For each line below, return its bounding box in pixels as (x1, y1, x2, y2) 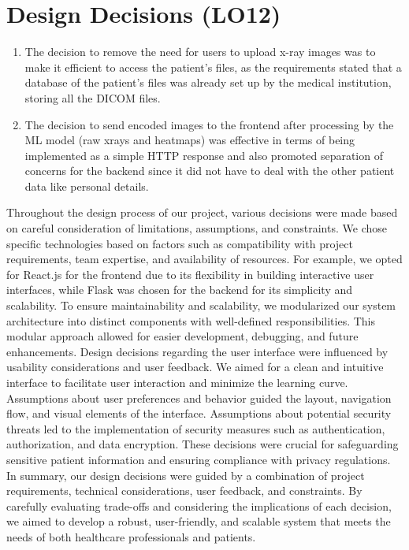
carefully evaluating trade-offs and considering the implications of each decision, (6, 497, 392, 514)
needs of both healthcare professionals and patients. (6, 528, 256, 544)
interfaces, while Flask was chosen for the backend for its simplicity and (6, 281, 353, 298)
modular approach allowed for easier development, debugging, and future (6, 328, 359, 344)
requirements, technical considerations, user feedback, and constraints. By (6, 482, 363, 499)
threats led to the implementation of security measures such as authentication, (6, 420, 385, 437)
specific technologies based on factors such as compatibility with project (6, 235, 353, 251)
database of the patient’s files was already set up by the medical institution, (24, 74, 392, 91)
